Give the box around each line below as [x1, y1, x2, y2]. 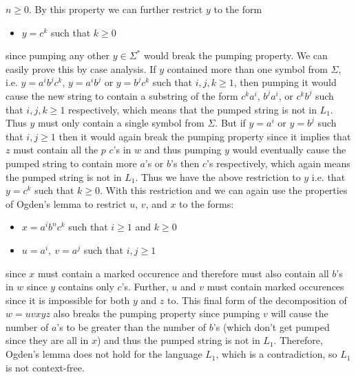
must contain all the [13, 142, 98, 157]
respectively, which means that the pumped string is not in [68, 102, 317, 116]
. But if [215, 116, 246, 130]
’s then [171, 155, 200, 170]
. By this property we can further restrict [29, 2, 203, 16]
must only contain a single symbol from [38, 116, 205, 130]
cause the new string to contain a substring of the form [6, 88, 238, 103]
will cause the [271, 306, 328, 321]
